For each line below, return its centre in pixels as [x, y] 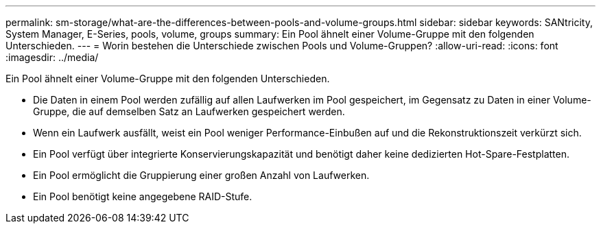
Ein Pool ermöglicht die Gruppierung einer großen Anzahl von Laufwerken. [201, 175]
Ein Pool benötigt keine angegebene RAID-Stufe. [143, 196]
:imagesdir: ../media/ [52, 57]
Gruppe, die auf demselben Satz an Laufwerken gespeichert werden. [189, 111]
